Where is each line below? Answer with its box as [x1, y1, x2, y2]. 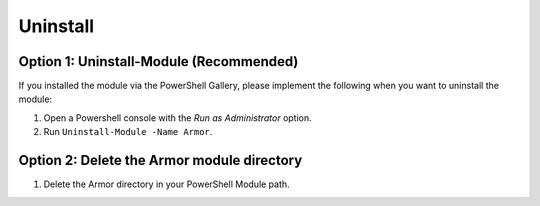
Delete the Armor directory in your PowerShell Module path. [43, 178, 290, 190]
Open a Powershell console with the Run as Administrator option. [43, 111, 312, 124]
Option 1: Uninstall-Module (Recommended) [18, 53, 299, 70]
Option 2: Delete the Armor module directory [18, 152, 303, 169]
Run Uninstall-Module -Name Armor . [43, 126, 213, 138]
